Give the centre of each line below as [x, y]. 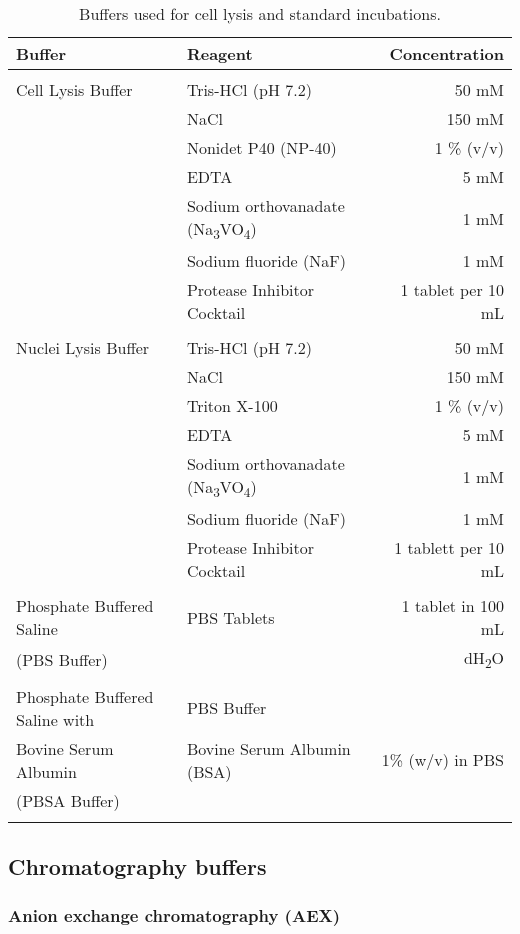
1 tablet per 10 [452, 290]
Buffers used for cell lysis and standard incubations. [260, 13]
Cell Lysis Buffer [74, 89]
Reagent [219, 53]
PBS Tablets [230, 617]
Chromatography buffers [137, 865]
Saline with [55, 719]
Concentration [446, 53]
